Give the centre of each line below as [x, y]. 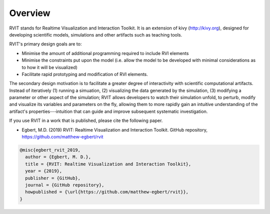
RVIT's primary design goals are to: [45, 44]
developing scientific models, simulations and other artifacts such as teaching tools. [96, 34]
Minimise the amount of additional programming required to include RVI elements [105, 53]
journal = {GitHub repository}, [65, 185]
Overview [30, 13]
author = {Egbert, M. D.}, [58, 157]
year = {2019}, [44, 171]
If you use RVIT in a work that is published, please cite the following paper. [86, 120]
